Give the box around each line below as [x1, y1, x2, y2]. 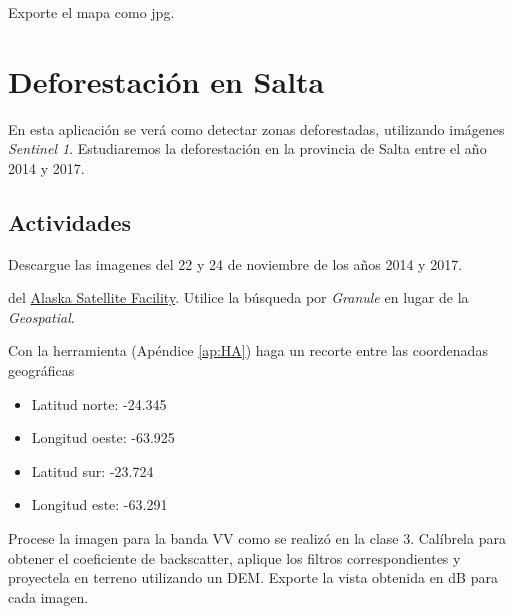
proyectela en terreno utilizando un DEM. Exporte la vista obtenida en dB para [8, 567, 498, 588]
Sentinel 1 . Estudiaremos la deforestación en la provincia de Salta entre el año [8, 138, 487, 159]
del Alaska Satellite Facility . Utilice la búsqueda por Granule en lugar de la [8, 287, 469, 308]
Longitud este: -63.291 [31, 494, 168, 515]
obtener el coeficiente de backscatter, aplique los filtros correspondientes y [8, 547, 461, 568]
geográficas [8, 360, 75, 381]
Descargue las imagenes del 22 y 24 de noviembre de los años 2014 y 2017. [8, 253, 463, 274]
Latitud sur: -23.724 [31, 460, 154, 481]
